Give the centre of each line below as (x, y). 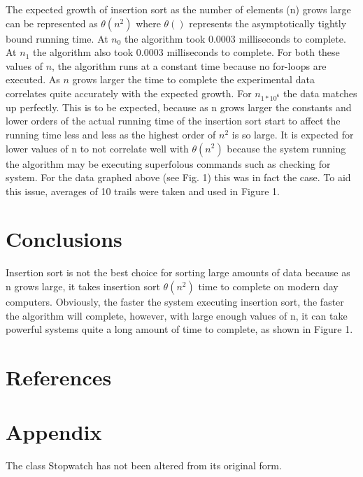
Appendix (54, 432)
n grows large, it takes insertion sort (83, 286)
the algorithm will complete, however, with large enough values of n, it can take (177, 315)
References (59, 377)
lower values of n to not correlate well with (97, 148)
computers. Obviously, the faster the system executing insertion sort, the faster (175, 301)
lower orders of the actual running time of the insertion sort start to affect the (173, 121)
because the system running (286, 148)
